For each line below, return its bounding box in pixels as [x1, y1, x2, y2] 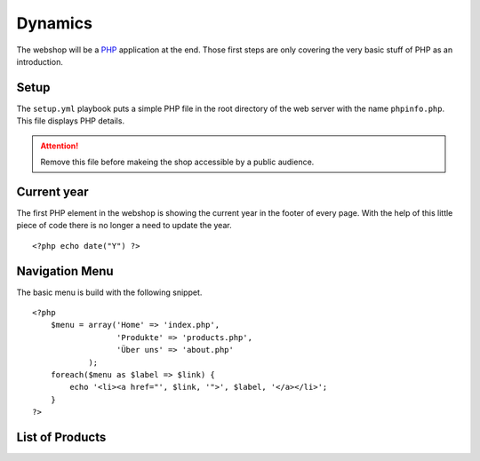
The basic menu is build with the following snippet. [16, 287, 203, 298]
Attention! [40, 140, 79, 151]
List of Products [16, 429, 107, 444]
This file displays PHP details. [16, 115, 124, 126]
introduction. [16, 56, 64, 67]
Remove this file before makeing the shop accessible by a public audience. [40, 156, 315, 168]
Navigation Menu [16, 263, 115, 279]
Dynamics [16, 13, 93, 33]
